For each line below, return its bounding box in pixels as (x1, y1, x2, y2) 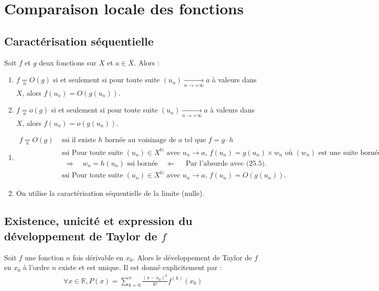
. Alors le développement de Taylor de (133, 252, 252, 262)
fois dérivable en (72, 252, 123, 262)
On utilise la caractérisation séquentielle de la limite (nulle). (16, 188, 204, 198)
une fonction (25, 252, 64, 262)
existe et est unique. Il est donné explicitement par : (58, 262, 222, 273)
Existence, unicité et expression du (4, 213, 193, 229)
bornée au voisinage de (104, 137, 176, 144)
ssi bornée (127, 160, 158, 167)
